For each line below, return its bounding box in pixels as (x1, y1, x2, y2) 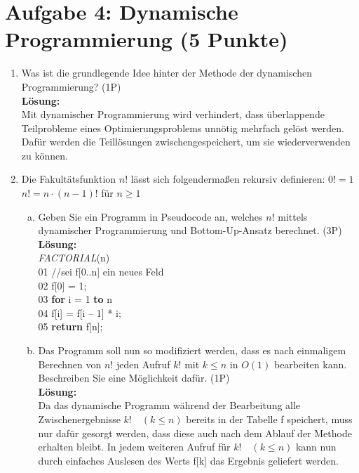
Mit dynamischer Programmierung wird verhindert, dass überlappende (21, 107, 325, 122)
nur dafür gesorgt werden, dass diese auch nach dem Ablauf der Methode (38, 425, 352, 440)
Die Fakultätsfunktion (21, 171, 116, 186)
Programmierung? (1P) (21, 79, 121, 93)
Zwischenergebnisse (38, 411, 121, 426)
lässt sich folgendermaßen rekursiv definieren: (130, 171, 325, 186)
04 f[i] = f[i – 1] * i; (38, 305, 121, 320)
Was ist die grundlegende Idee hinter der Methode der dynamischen (21, 65, 312, 80)
